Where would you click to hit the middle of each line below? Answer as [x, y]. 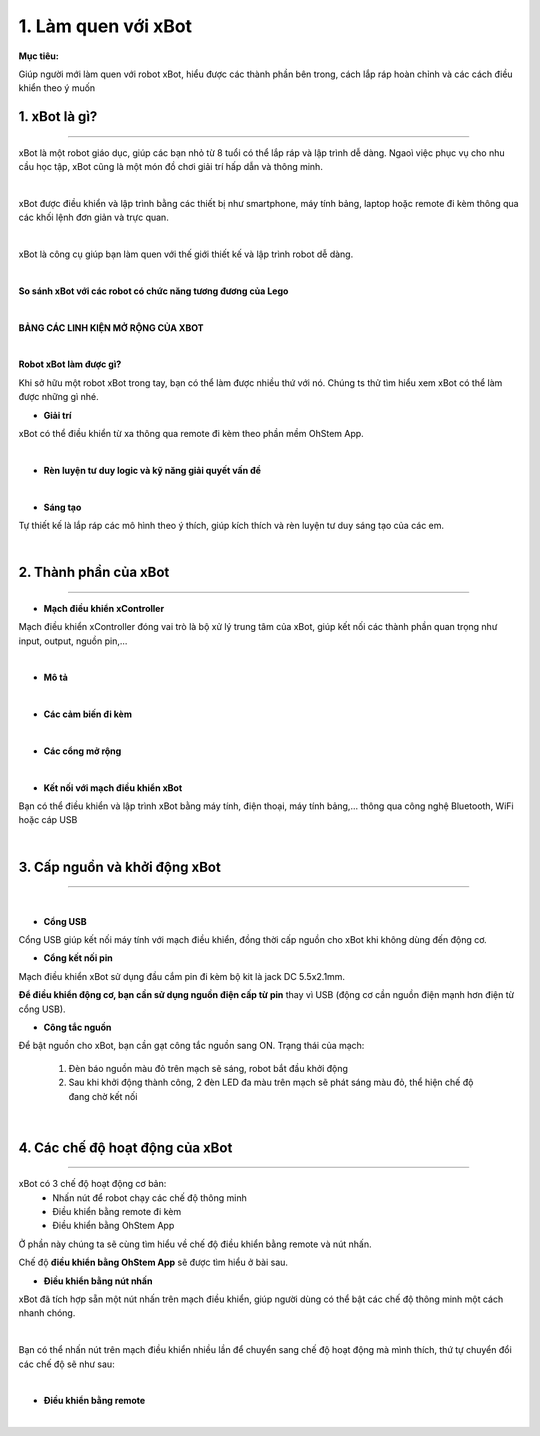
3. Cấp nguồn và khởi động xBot [120, 866]
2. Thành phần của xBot [94, 572]
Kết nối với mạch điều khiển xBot [113, 787]
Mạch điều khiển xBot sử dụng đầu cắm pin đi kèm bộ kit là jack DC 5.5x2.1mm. [181, 976]
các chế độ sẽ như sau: [66, 1364]
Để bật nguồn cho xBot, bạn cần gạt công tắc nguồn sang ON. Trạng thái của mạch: [191, 1046]
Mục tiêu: [38, 56]
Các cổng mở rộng [82, 751]
